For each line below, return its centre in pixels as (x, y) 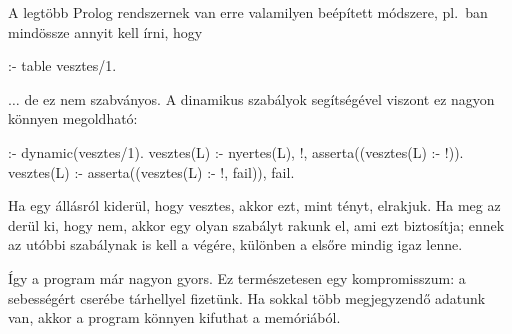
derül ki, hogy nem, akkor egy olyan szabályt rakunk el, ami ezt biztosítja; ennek (256, 224)
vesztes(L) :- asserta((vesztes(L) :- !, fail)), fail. (151, 171)
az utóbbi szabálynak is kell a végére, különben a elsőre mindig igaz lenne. (235, 244)
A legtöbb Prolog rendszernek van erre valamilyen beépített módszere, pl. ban (248, 12)
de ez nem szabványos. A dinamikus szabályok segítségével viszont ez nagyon (259, 98)
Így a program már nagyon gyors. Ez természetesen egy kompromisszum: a (237, 277)
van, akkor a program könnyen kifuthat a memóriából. (174, 317)
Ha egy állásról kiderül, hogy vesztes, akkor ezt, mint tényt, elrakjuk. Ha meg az (254, 205)
